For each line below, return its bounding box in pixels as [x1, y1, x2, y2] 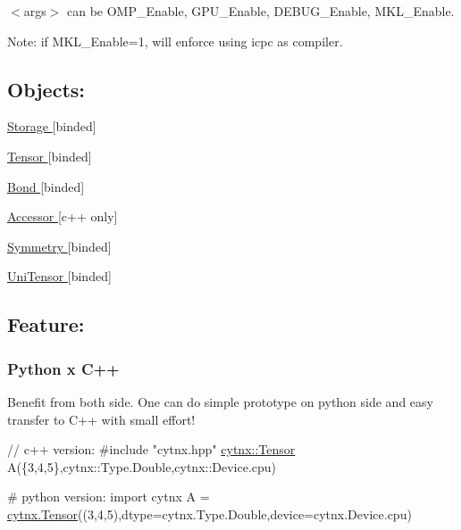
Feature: [7, 311, 85, 338]
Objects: [7, 75, 86, 103]
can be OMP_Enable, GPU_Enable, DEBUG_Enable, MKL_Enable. [66, 2, 455, 20]
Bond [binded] [7, 177, 85, 195]
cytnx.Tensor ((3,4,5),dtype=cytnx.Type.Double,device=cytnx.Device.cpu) [7, 504, 412, 523]
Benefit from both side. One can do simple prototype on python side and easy [7, 392, 433, 410]
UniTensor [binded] [7, 267, 112, 286]
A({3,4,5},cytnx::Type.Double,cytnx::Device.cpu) [7, 457, 277, 476]
